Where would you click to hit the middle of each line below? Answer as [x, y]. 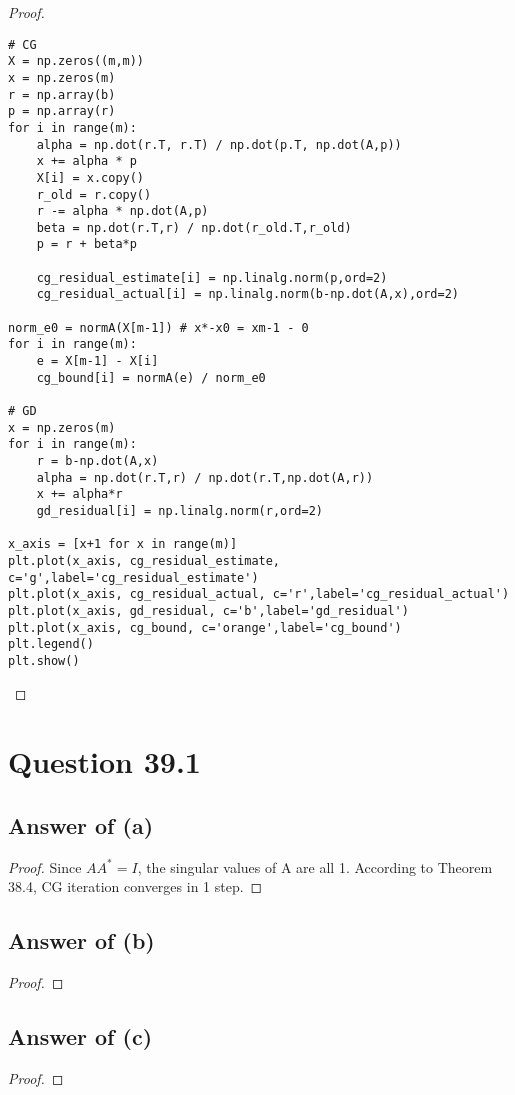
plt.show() [44, 660]
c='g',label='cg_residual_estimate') [133, 577]
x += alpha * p [86, 161]
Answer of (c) [80, 1036]
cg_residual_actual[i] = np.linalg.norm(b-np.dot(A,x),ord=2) [248, 294]
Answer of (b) [81, 940]
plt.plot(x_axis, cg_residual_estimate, [144, 560]
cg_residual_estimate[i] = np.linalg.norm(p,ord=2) [212, 277]
